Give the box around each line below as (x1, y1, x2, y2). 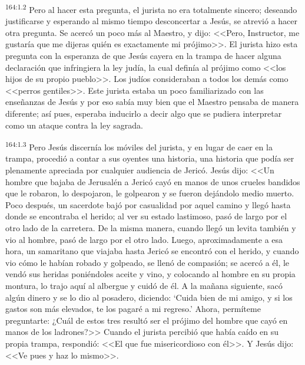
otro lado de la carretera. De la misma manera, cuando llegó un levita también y (5, 222, 296, 234)
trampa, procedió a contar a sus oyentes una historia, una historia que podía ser (5, 152, 294, 165)
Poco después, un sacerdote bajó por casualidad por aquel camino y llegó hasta (5, 198, 291, 211)
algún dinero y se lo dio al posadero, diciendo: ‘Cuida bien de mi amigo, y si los (5, 291, 293, 303)
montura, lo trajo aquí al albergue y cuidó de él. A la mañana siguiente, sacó (5, 279, 283, 291)
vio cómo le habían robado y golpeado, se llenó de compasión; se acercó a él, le (5, 256, 290, 268)
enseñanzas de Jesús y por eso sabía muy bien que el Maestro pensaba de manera (5, 96, 299, 108)
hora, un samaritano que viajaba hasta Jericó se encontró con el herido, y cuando (5, 245, 299, 257)
